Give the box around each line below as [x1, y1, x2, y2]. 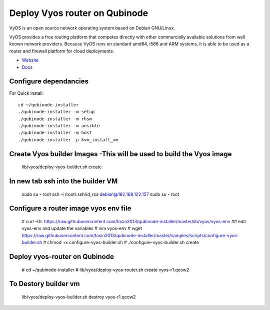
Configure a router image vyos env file [9, 204, 131, 213]
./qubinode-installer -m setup [18, 109, 95, 115]
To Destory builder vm [9, 280, 80, 288]
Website [21, 57, 39, 63]
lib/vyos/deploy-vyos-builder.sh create [21, 164, 102, 170]
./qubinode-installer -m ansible [18, 123, 100, 128]
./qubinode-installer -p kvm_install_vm [18, 137, 118, 142]
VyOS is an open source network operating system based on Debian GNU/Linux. [9, 25, 175, 31]
